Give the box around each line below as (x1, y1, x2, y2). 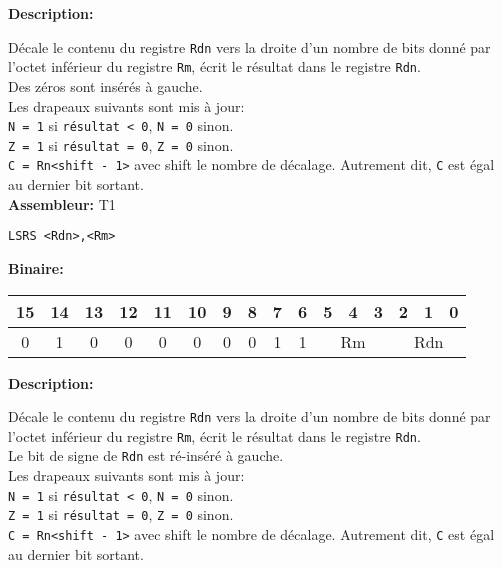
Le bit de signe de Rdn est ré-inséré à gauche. (8, 445, 284, 466)
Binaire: (8, 257, 64, 278)
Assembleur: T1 (8, 193, 116, 214)
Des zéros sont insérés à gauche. (8, 75, 203, 96)
